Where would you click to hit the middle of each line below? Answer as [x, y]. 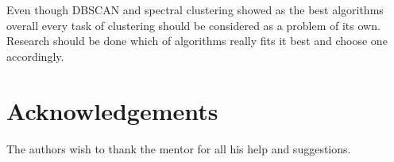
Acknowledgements [112, 110]
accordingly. [35, 56]
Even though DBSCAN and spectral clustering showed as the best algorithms [195, 9]
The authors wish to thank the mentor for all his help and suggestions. [179, 148]
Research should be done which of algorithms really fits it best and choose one [197, 41]
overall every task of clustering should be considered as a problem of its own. [193, 25]
